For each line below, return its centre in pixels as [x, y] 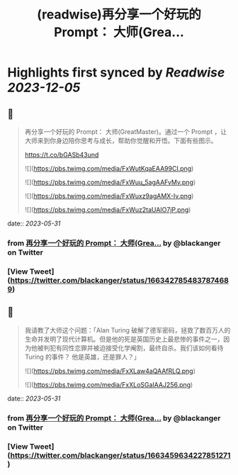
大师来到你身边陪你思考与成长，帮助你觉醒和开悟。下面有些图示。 [121, 140]
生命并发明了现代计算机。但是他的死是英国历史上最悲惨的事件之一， [124, 339]
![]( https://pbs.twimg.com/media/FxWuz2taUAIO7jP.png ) [108, 209]
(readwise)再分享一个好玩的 [119, 15]
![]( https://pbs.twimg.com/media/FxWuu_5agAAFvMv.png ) [110, 182]
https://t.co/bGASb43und [62, 155]
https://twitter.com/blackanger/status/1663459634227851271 [120, 455]
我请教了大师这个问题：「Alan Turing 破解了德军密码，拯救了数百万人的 [127, 330]
